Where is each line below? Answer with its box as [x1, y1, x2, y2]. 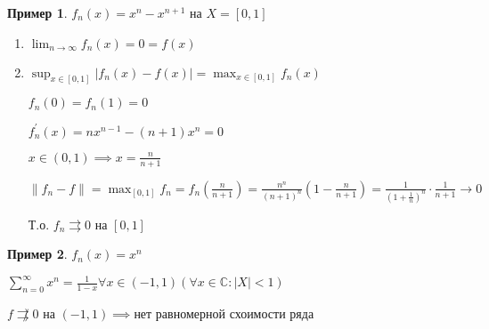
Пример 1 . [7, 4, 68, 21]
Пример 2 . [7, 245, 68, 263]
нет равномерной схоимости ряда [134, 304, 314, 323]
